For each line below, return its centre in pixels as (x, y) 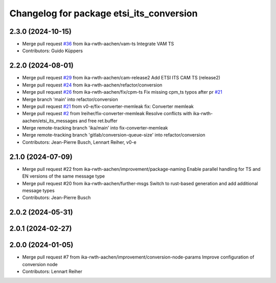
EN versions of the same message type (63, 176)
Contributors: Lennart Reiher (52, 272)
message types (38, 190)
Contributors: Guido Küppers (52, 51)
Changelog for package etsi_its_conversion (103, 13)
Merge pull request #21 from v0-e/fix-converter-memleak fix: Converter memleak (108, 106)
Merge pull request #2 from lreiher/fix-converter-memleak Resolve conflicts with (107, 114)
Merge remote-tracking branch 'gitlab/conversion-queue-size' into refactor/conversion (114, 135)
